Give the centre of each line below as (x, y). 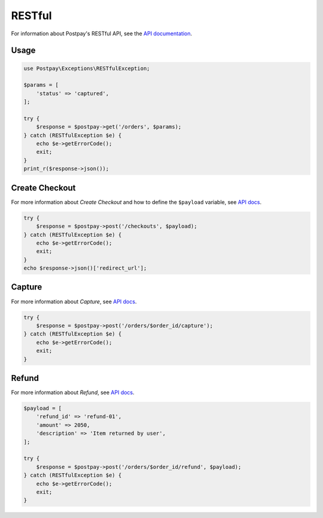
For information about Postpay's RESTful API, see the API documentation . (102, 33)
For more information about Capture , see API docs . (74, 301)
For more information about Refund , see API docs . (73, 392)
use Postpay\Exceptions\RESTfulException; (87, 68)
